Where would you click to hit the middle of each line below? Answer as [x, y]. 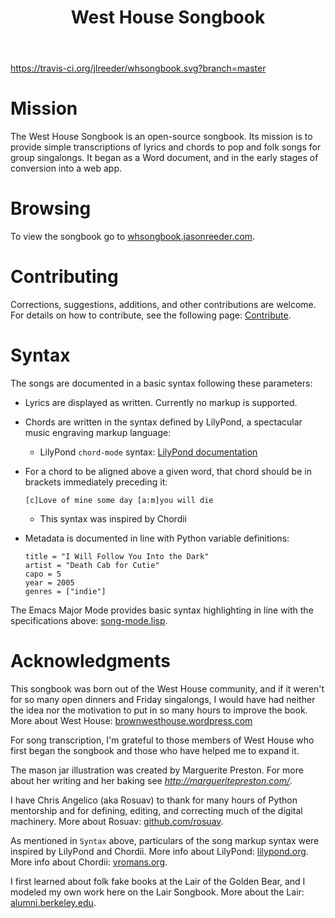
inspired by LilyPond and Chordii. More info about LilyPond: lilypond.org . [159, 851]
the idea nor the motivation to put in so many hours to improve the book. [159, 710]
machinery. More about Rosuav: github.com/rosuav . [117, 821]
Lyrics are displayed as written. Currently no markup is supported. [161, 402]
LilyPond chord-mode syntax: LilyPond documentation [148, 452]
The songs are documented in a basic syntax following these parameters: [161, 383]
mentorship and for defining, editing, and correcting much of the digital [156, 810]
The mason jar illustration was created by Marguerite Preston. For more [157, 770]
